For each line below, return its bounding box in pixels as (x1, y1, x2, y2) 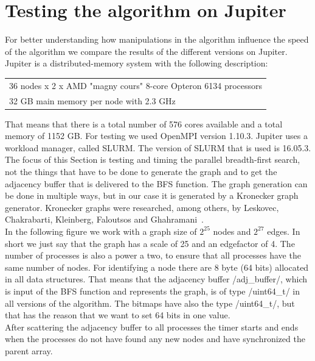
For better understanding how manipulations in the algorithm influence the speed (5, 33, 309, 46)
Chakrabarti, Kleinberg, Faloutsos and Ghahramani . (5, 213, 204, 226)
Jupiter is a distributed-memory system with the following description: (5, 57, 268, 70)
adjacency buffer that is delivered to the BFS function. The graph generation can (5, 177, 308, 190)
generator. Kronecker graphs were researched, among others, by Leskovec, (5, 201, 279, 213)
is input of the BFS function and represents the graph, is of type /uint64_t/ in (5, 284, 300, 297)
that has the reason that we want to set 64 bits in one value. (5, 309, 230, 321)
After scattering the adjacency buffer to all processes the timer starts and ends (5, 320, 299, 333)
